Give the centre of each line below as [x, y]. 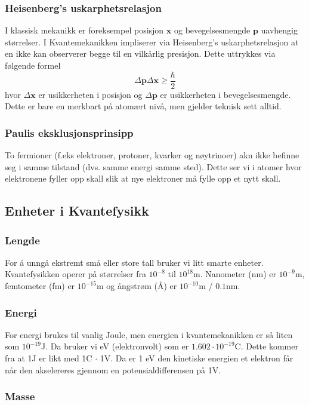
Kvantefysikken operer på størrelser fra [75, 274]
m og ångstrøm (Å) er [137, 286]
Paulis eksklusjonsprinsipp [69, 132]
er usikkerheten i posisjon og [90, 94]
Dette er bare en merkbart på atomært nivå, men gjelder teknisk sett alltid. [143, 106]
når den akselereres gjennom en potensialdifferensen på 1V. [113, 369]
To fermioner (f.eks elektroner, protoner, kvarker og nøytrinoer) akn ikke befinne [152, 155]
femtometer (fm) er [40, 286]
